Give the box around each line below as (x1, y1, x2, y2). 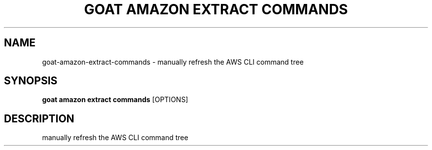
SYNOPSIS (4, 75, 58, 87)
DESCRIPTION (4, 112, 74, 125)
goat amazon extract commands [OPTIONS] (42, 95, 188, 104)
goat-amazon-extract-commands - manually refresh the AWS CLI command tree (42, 57, 304, 66)
